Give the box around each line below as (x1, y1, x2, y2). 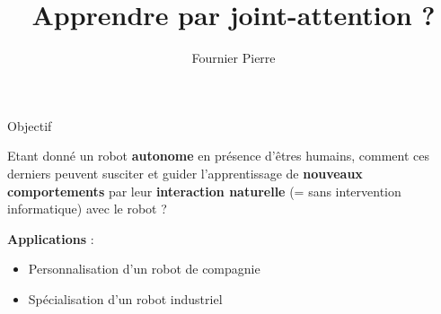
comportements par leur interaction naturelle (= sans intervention (7, 181, 401, 200)
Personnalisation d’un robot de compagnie (28, 259, 260, 278)
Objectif (7, 116, 52, 135)
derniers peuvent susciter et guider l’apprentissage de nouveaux (7, 163, 363, 182)
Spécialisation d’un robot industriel (28, 289, 223, 308)
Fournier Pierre (191, 48, 276, 67)
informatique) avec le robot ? (7, 199, 167, 218)
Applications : (7, 229, 94, 248)
